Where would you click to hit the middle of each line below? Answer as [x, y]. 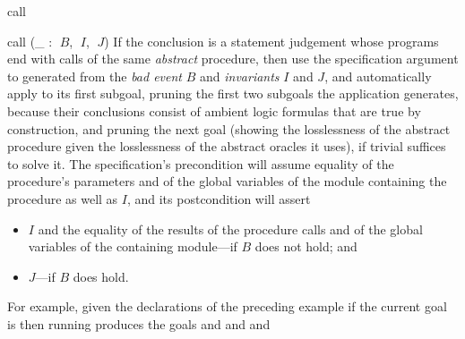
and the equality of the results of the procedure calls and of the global [230, 229]
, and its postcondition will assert [219, 198]
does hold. [101, 276]
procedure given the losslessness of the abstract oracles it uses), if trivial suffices [227, 146]
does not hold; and [306, 246]
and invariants [239, 76]
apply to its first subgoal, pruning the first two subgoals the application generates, [233, 93]
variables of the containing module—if [133, 246]
